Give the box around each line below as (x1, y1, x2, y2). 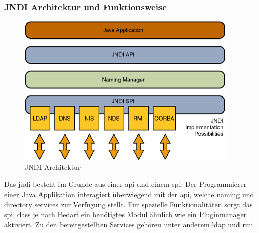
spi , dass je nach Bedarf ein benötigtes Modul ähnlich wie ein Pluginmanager (4, 209, 247, 220)
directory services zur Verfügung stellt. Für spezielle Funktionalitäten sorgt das (4, 199, 253, 209)
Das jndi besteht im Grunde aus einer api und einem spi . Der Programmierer (4, 179, 247, 189)
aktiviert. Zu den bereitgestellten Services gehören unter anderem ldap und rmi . (4, 219, 255, 229)
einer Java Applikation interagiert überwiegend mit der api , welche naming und (4, 189, 254, 199)
